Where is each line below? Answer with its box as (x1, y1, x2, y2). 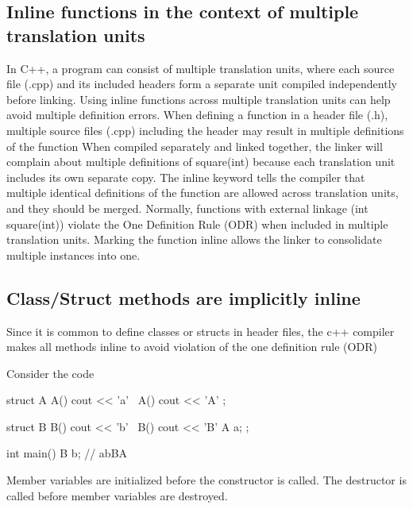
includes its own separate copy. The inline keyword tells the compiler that (6, 168, 365, 185)
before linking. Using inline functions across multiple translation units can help (6, 91, 391, 107)
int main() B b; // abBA (6, 445, 128, 461)
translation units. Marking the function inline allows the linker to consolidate (6, 231, 382, 248)
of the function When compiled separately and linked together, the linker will (6, 137, 383, 154)
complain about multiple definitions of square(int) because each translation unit (6, 153, 396, 170)
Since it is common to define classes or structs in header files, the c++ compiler (6, 322, 395, 339)
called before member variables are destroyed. (6, 487, 228, 503)
